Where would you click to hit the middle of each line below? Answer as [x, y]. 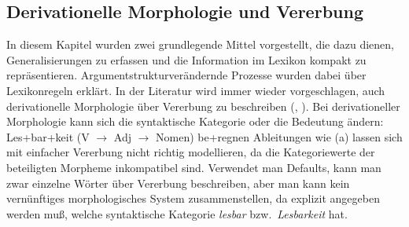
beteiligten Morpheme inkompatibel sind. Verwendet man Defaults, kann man [194, 167]
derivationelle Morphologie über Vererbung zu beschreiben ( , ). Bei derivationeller [203, 106]
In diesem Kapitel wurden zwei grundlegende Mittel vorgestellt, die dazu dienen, [200, 44]
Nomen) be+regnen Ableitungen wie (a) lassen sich [279, 136]
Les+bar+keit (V [48, 136]
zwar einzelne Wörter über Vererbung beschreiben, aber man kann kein [178, 183]
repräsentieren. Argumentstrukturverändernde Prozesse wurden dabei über [186, 75]
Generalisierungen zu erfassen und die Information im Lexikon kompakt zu [186, 59]
